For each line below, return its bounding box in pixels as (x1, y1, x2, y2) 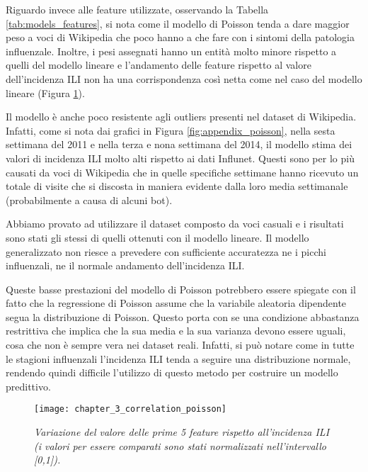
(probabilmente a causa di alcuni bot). (6, 192, 173, 207)
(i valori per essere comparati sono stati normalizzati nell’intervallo (34, 438, 326, 453)
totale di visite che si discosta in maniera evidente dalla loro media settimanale (6, 179, 348, 193)
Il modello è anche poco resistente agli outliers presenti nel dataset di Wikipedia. (6, 109, 357, 124)
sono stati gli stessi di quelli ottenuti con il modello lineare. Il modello (6, 230, 309, 245)
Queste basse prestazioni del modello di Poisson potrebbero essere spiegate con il (6, 281, 356, 296)
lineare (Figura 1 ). (6, 85, 85, 100)
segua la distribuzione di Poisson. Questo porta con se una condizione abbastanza (6, 309, 360, 324)
